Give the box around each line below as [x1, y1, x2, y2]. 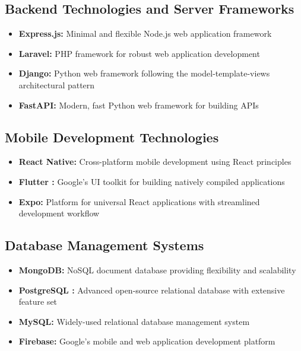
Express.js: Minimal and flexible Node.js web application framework [18, 27, 272, 40]
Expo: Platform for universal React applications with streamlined [18, 195, 260, 208]
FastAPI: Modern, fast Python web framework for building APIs [18, 98, 259, 111]
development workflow [18, 207, 100, 219]
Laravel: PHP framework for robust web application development [18, 47, 260, 59]
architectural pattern [18, 78, 95, 91]
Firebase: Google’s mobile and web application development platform [18, 335, 275, 347]
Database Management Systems [5, 236, 204, 254]
